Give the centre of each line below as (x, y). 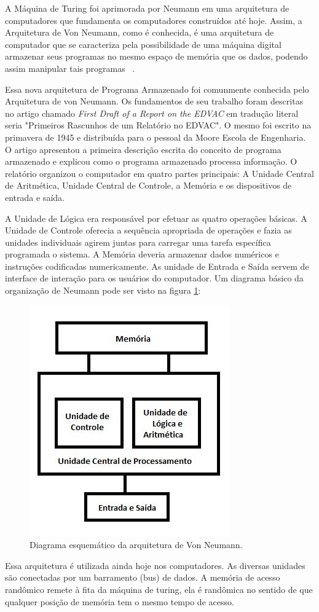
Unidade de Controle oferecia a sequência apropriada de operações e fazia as (148, 230)
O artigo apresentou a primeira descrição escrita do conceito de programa (143, 149)
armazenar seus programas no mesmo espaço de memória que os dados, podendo (156, 56)
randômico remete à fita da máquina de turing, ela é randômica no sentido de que (159, 590)
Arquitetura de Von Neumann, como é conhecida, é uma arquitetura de (140, 32)
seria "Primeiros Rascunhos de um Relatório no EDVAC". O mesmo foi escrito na (158, 125)
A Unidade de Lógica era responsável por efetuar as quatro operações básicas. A (156, 218)
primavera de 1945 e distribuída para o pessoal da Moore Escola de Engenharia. (156, 137)
